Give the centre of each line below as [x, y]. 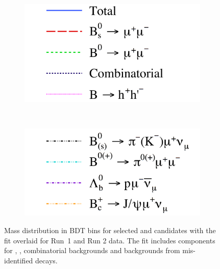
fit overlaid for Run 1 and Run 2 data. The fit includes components [110, 240]
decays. [46, 260]
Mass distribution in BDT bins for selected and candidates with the [110, 230]
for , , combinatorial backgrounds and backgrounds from [92, 250]
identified [19, 260]
